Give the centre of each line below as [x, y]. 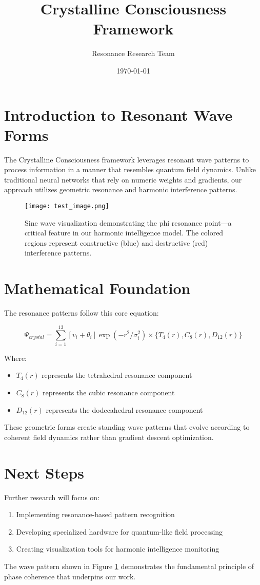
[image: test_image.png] [67, 206]
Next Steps [44, 472]
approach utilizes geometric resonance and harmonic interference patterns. [121, 189]
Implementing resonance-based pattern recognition [95, 514]
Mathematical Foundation [97, 288]
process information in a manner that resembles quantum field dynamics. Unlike [130, 169]
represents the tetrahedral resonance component [117, 375]
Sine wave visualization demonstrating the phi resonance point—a [128, 222]
